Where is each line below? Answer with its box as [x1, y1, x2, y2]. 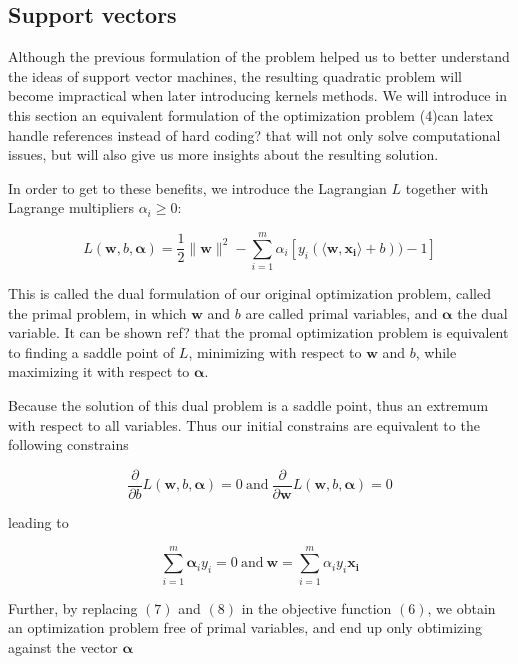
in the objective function [241, 597, 392, 618]
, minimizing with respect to [188, 341, 362, 362]
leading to [8, 511, 69, 532]
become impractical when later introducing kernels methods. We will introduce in [8, 85, 507, 106]
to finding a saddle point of [8, 341, 175, 362]
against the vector [8, 636, 118, 657]
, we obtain [427, 597, 496, 618]
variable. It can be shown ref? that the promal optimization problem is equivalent [8, 322, 509, 343]
